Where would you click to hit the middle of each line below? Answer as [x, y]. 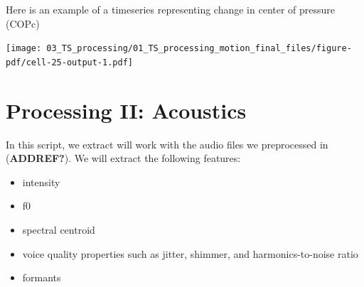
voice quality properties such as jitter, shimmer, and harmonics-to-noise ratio [190, 253]
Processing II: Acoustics [126, 110]
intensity [41, 182]
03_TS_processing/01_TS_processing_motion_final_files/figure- [199, 49]
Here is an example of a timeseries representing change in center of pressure [171, 9]
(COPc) [23, 23]
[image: [24, 49]
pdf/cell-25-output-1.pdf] [69, 62]
